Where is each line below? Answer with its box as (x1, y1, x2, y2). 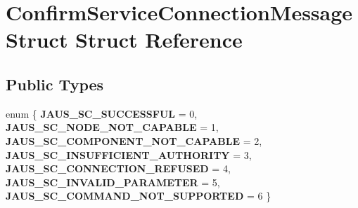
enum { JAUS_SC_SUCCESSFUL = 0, (6, 106, 198, 120)
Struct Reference (75, 25, 243, 54)
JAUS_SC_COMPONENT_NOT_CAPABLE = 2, (6, 133, 262, 148)
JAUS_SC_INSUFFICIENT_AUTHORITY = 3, (6, 147, 252, 162)
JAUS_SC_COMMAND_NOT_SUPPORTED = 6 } (6, 188, 271, 203)
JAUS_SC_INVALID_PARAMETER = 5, (6, 174, 220, 189)
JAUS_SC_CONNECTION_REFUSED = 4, (6, 161, 231, 176)
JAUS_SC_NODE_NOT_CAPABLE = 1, (6, 120, 219, 134)
